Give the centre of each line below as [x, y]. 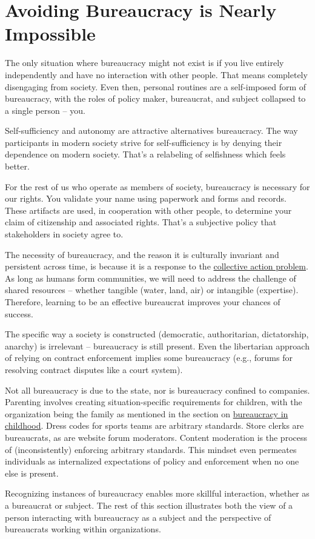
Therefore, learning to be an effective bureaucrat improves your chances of [143, 302]
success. [19, 313]
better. [17, 166]
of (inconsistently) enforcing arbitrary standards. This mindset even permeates [151, 449]
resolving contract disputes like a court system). [94, 369]
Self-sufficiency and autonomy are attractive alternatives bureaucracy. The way [151, 131]
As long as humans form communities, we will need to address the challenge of [151, 278]
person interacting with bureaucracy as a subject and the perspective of [138, 517]
